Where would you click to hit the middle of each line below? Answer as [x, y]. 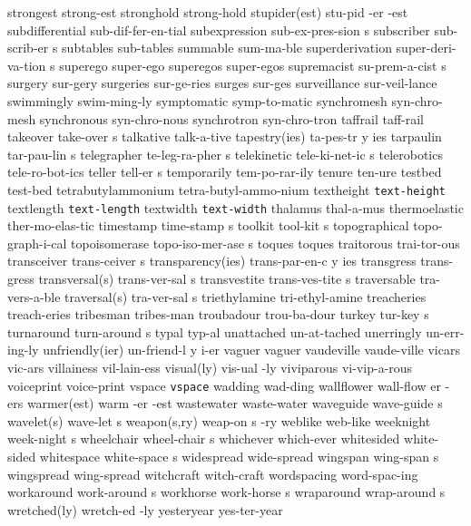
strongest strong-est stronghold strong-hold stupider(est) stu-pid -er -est [208, 12]
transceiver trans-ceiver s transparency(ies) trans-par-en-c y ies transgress [212, 261]
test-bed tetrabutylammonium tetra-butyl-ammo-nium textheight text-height [226, 189]
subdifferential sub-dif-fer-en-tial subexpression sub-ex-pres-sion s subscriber [219, 29]
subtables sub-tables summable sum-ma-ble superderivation [227, 48]
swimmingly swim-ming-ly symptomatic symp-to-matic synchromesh [197, 100]
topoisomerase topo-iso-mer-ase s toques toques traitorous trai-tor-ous [265, 243]
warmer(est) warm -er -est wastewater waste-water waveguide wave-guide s [235, 403]
